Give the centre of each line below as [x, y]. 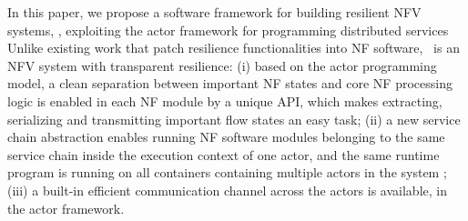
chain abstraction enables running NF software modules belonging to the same [226, 137]
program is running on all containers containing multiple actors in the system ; [227, 172]
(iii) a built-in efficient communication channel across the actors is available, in [227, 190]
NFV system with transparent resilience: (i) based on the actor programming [222, 65]
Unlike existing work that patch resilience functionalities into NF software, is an [234, 48]
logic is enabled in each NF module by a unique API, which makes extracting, [225, 100]
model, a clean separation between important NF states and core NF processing [230, 83]
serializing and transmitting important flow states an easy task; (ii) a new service [234, 119]
